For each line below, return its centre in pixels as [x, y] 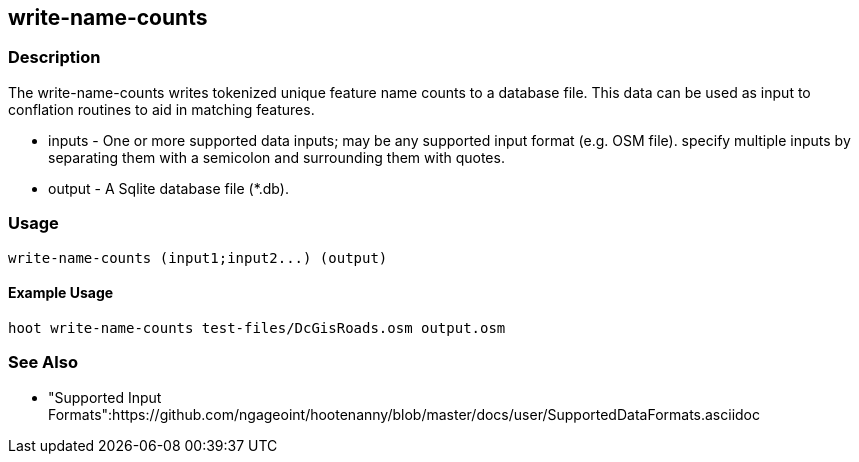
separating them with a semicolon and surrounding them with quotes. [276, 157]
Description [54, 57]
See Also [43, 362]
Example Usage [61, 293]
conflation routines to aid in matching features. [161, 109]
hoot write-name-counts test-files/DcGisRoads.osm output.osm [257, 327]
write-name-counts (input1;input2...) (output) [198, 257]
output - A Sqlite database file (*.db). [168, 188]
